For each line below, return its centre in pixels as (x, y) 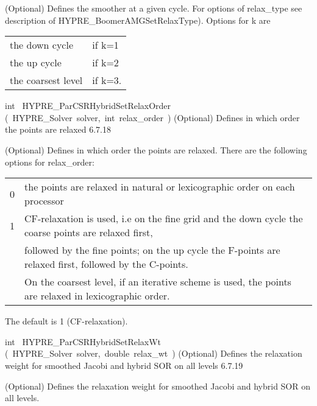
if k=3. (107, 80)
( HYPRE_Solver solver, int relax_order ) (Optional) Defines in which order (152, 117)
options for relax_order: (50, 162)
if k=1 (105, 45)
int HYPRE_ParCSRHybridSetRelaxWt (83, 341)
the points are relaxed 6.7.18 (58, 129)
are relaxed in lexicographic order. (97, 296)
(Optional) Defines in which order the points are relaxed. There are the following (156, 149)
